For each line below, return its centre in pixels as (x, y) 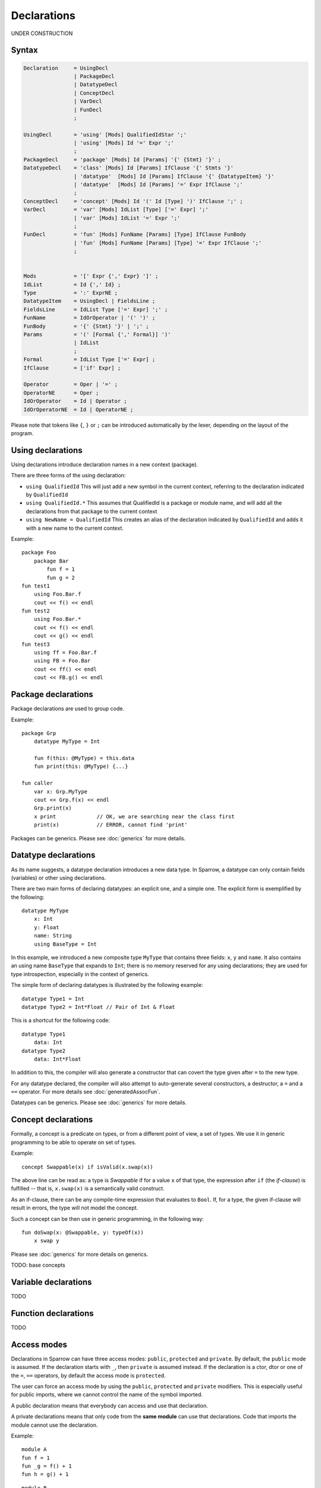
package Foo (39, 553)
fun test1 (36, 586)
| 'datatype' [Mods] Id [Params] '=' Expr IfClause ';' (158, 185)
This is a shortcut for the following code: (60, 1020)
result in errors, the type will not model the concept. (75, 1208)
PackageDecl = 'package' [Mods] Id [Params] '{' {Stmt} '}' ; (122, 160)
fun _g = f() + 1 (47, 1466)
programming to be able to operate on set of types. (74, 1142)
